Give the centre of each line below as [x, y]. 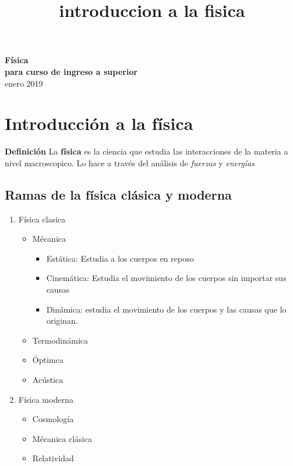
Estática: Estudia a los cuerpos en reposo [120, 258]
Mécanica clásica [62, 438]
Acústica [48, 380]
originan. [62, 321]
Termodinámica [60, 340]
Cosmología [53, 419]
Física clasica [42, 219]
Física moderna [46, 399]
